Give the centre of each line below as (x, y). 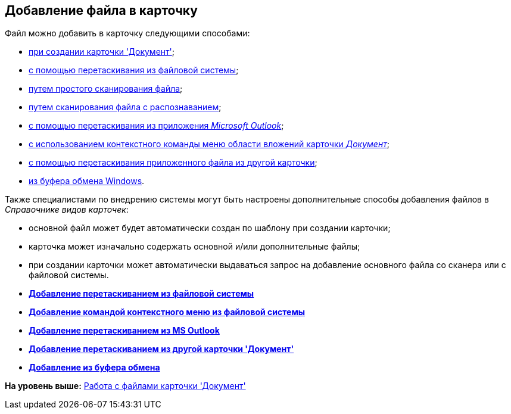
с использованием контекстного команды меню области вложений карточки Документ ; (209, 144)
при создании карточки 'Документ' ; (102, 52)
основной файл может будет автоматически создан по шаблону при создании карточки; (210, 228)
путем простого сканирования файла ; (106, 89)
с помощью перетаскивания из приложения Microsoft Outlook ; (156, 126)
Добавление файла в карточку (101, 10)
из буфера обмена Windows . (87, 181)
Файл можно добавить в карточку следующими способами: (127, 33)
